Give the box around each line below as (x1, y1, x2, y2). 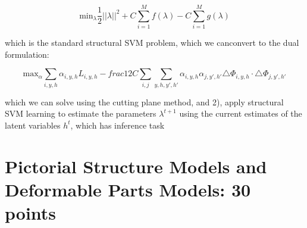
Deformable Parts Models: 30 (5, 177, 251, 201)
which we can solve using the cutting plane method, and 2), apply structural (5, 95, 284, 108)
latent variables (5, 118, 61, 131)
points (5, 200, 57, 224)
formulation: (5, 48, 49, 60)
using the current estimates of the (179, 107, 302, 120)
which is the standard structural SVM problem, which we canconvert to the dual (5, 36, 299, 49)
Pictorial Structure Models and (5, 154, 267, 178)
